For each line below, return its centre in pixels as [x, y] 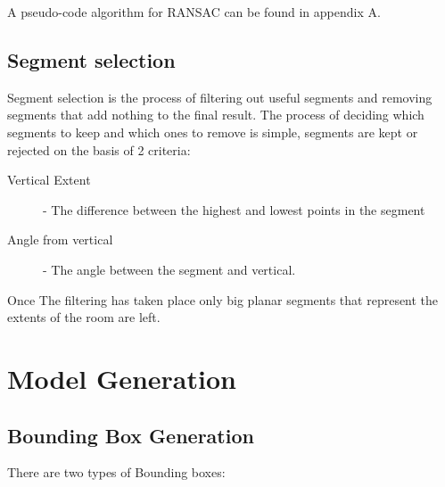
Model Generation [122, 378]
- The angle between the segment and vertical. [169, 269]
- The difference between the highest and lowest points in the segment [234, 209]
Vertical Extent [49, 180]
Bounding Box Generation [131, 435]
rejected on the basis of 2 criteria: [99, 149]
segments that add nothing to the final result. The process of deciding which [216, 115]
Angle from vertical [60, 239]
